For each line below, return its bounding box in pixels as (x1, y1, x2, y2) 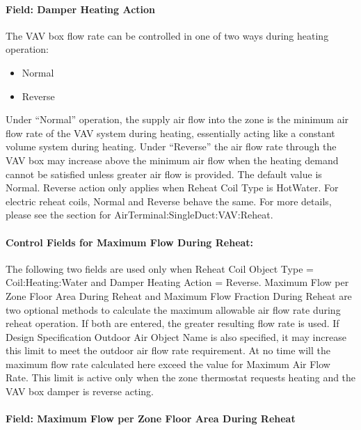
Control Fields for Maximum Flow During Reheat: (6, 234, 254, 249)
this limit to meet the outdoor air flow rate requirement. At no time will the (6, 343, 330, 358)
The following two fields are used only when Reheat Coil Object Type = (6, 261, 314, 276)
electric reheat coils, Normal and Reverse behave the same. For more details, (6, 193, 332, 208)
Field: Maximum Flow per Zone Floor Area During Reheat (6, 411, 296, 426)
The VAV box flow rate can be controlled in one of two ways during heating (6, 28, 329, 42)
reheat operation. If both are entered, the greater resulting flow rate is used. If (6, 316, 339, 331)
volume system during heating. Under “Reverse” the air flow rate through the (6, 139, 337, 154)
